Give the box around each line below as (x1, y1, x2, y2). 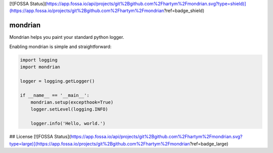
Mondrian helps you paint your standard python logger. (9, 34, 124, 40)
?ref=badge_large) (190, 140, 229, 146)
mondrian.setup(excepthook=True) (30, 99, 114, 106)
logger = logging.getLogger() (20, 78, 95, 84)
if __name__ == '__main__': (20, 92, 89, 98)
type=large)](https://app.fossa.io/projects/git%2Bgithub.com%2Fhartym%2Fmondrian (9, 140, 190, 146)
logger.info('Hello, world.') (30, 121, 106, 126)
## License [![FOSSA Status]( (9, 134, 71, 140)
